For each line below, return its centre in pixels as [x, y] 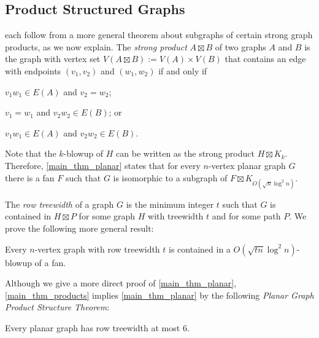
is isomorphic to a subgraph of [170, 177]
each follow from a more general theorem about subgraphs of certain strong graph [159, 35]
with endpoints [33, 70]
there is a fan [30, 177]
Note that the [31, 153]
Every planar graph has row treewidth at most [93, 327]
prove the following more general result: [79, 228]
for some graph [107, 216]
